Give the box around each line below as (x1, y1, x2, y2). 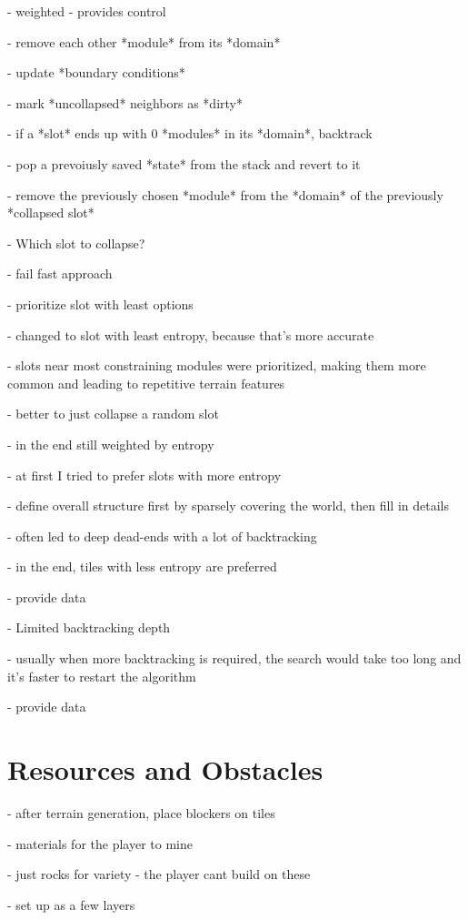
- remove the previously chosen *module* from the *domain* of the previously (7, 185, 443, 204)
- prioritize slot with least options (7, 294, 194, 313)
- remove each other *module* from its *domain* (7, 32, 281, 51)
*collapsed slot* (7, 203, 95, 222)
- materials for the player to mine (7, 834, 193, 853)
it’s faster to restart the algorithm (7, 666, 196, 685)
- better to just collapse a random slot (7, 404, 219, 423)
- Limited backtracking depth (7, 618, 171, 637)
